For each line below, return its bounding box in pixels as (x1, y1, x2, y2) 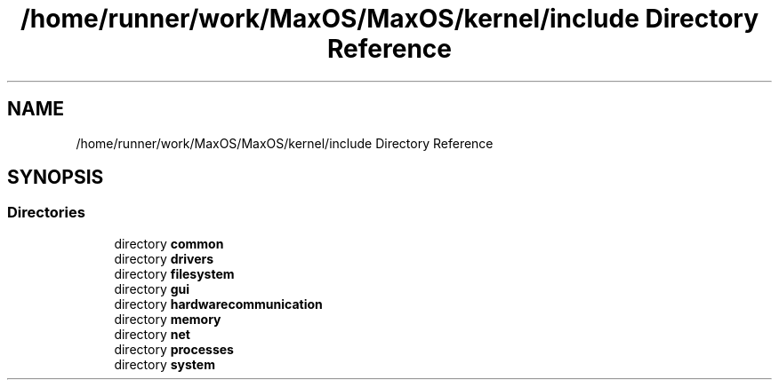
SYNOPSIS (7, 166, 104, 189)
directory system (114, 356, 215, 372)
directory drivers (114, 250, 214, 266)
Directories (7, 203, 85, 222)
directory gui (114, 280, 190, 296)
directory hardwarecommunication (114, 296, 323, 312)
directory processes (114, 341, 234, 357)
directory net (114, 326, 190, 342)
